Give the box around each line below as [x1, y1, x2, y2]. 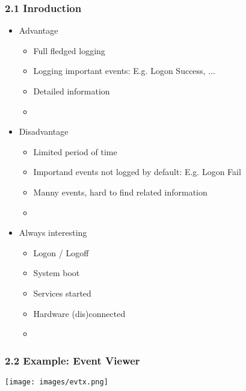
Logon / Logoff [33, 246, 89, 259]
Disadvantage [19, 125, 69, 138]
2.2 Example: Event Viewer [5, 353, 140, 368]
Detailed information [33, 85, 110, 97]
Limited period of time [33, 145, 117, 158]
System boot [33, 266, 80, 279]
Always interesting [19, 226, 87, 239]
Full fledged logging [33, 44, 105, 57]
